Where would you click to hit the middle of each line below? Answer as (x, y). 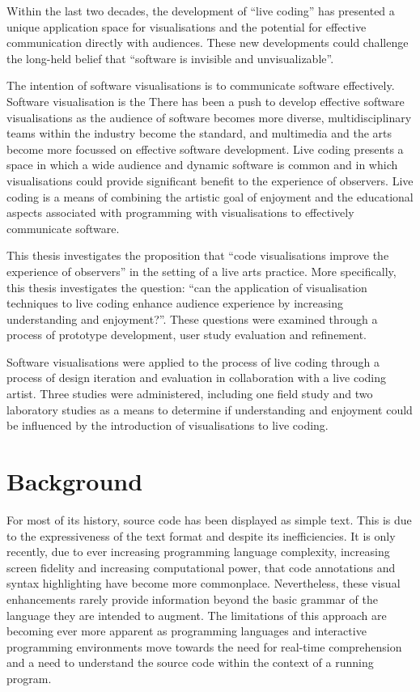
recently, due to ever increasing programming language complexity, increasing (198, 552)
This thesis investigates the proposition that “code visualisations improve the (198, 255)
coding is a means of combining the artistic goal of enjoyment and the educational (210, 196)
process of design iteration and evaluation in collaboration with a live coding (196, 378)
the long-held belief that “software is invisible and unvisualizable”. (170, 58)
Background (75, 481)
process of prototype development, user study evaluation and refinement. (187, 335)
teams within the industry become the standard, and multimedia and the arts (199, 133)
